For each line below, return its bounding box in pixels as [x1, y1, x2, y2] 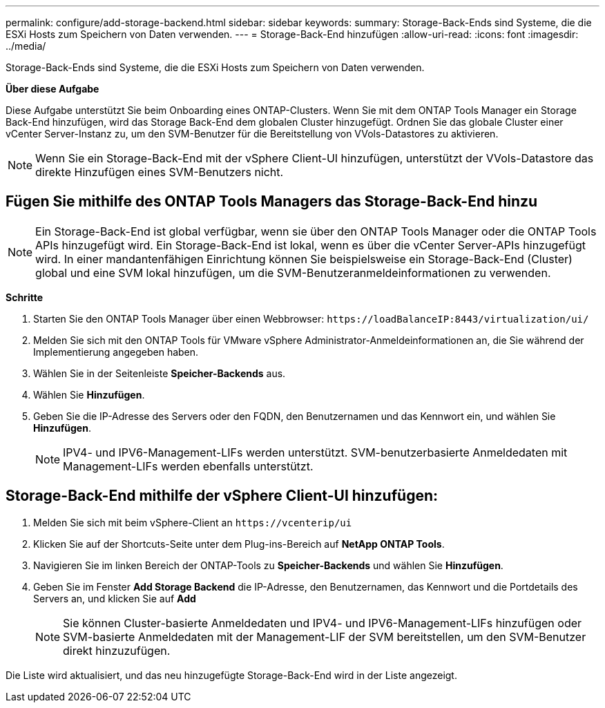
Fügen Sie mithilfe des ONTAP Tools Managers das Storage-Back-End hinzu [6, 193, 538, 211]
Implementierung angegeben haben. [33, 345, 199, 358]
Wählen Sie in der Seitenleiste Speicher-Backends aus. [33, 367, 286, 379]
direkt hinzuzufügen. [63, 643, 171, 658]
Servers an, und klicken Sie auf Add [33, 592, 196, 604]
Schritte [6, 291, 43, 303]
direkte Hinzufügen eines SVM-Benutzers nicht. [35, 165, 284, 179]
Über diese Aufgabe [6, 83, 99, 95]
